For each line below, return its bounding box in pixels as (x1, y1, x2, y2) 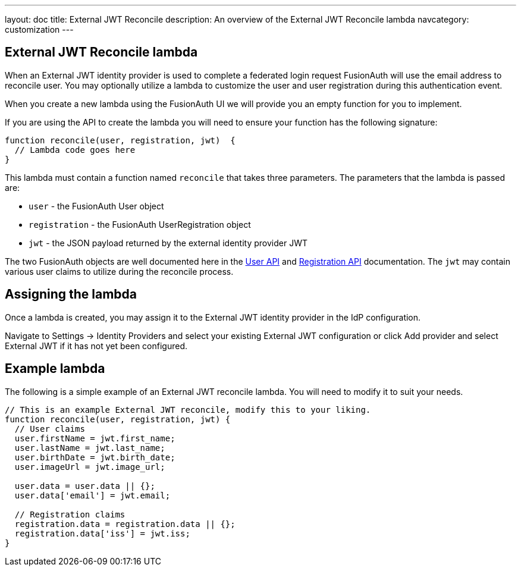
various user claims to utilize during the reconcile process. (5, 266, 234, 277)
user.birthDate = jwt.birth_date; (14, 452, 175, 462)
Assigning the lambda (5, 287, 137, 302)
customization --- (5, 24, 74, 34)
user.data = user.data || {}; (14, 481, 155, 491)
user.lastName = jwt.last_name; (14, 443, 165, 453)
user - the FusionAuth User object (29, 200, 164, 211)
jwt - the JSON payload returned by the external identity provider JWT (29, 237, 307, 248)
